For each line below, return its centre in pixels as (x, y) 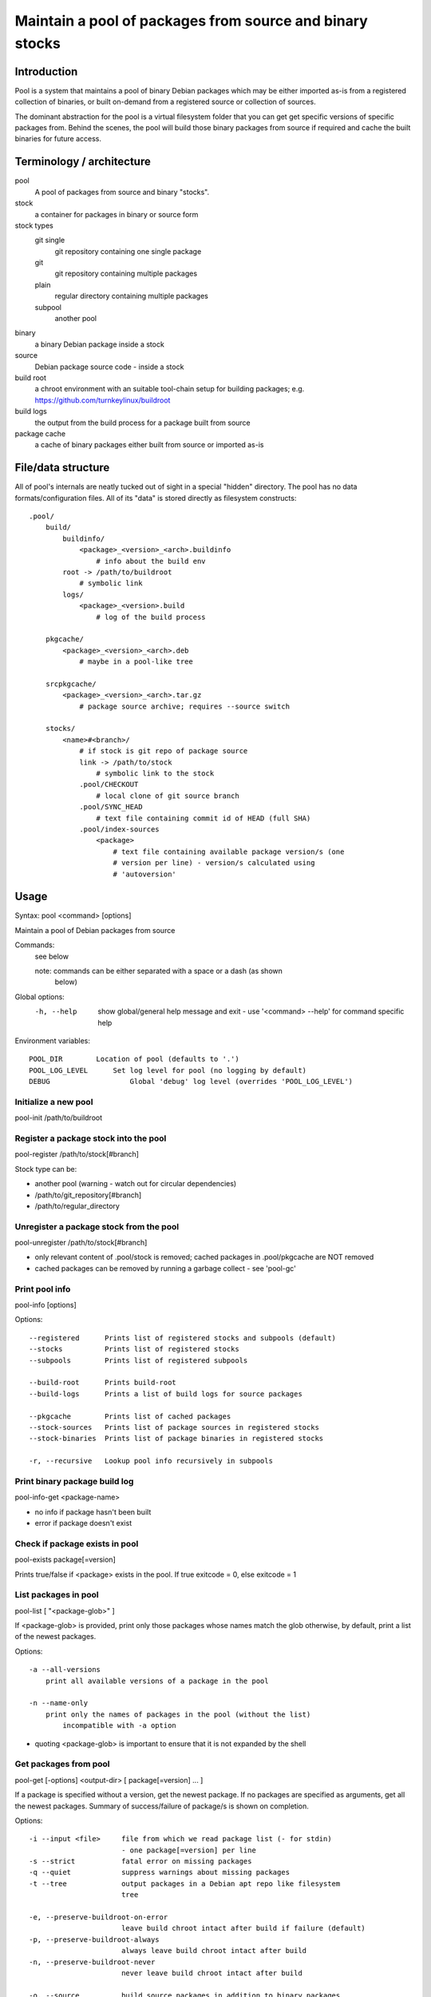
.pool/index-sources (119, 829)
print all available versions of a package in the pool (157, 1681)
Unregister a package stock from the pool (97, 1226)
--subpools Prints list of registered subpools (138, 1360)
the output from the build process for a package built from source (142, 423)
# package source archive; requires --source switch (185, 706)
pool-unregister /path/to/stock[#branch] (81, 1243)
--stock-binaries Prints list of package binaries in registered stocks (176, 1439)
